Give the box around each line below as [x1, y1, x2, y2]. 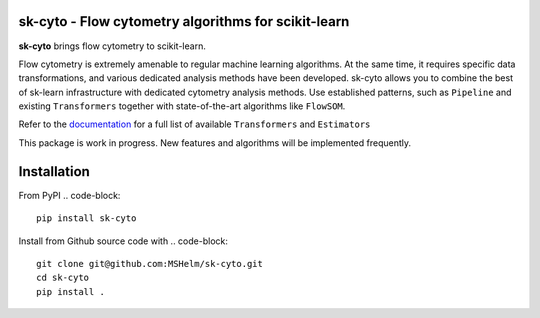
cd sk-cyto [36, 272, 90, 284]
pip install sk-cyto [36, 213, 137, 224]
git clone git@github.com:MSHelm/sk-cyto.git [36, 258, 264, 269]
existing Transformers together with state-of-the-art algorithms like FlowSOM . [18, 100, 346, 112]
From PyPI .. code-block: [18, 189, 121, 201]
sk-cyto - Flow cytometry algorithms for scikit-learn [18, 13, 350, 30]
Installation [18, 163, 90, 180]
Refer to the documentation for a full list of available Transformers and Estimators [18, 118, 371, 130]
